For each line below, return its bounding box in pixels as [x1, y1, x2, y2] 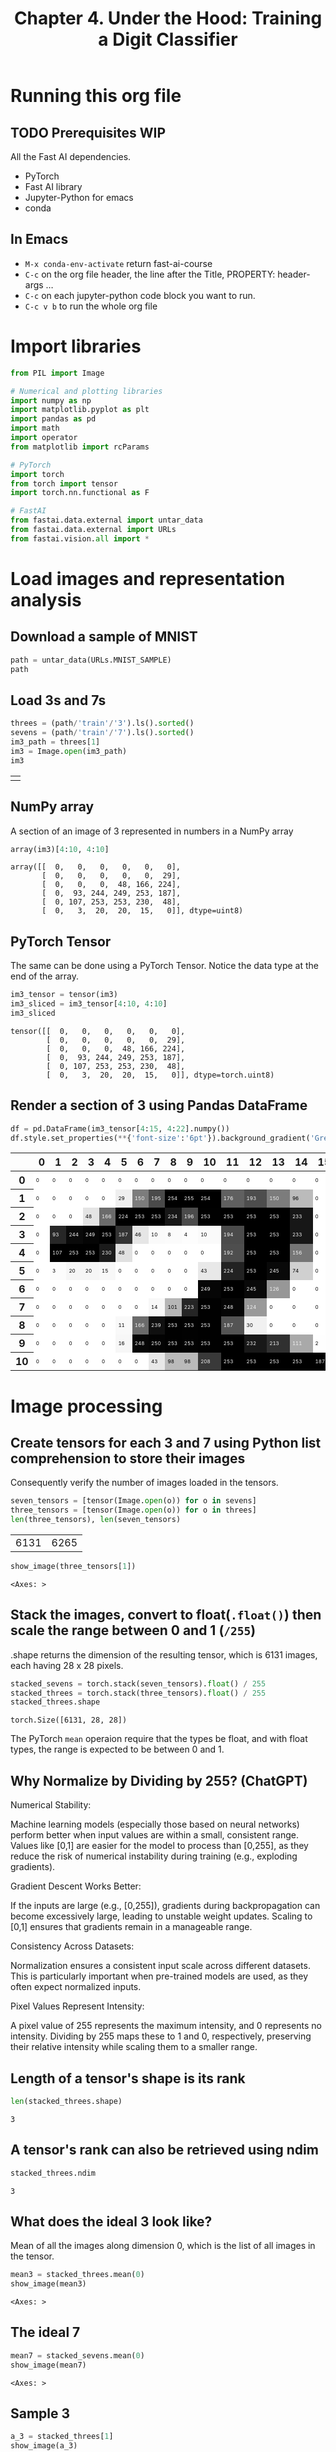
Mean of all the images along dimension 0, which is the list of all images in [10, 2240, 316, 2252]
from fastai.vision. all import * [10, 533, 150, 544]
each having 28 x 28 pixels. [10, 1659, 124, 1671]
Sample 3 [10, 2405, 71, 2422]
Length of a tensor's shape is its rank [10, 2070, 246, 2087]
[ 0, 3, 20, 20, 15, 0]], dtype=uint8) [41, 906, 244, 916]
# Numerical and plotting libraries [10, 386, 163, 396]
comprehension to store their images [10, 1450, 246, 1467]
